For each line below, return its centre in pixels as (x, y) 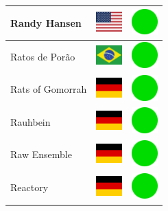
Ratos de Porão (43, 56)
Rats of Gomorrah (49, 89)
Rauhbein (31, 121)
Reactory (29, 187)
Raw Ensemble (41, 154)
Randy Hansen (46, 22)
